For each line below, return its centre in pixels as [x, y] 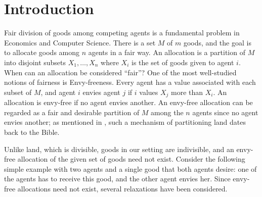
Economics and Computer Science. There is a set [80, 42]
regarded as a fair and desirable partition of [72, 112]
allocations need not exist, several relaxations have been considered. [122, 188]
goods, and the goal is [217, 42]
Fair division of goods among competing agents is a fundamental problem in [122, 33]
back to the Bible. [32, 132]
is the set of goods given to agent [183, 62]
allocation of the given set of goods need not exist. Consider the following [131, 159]
